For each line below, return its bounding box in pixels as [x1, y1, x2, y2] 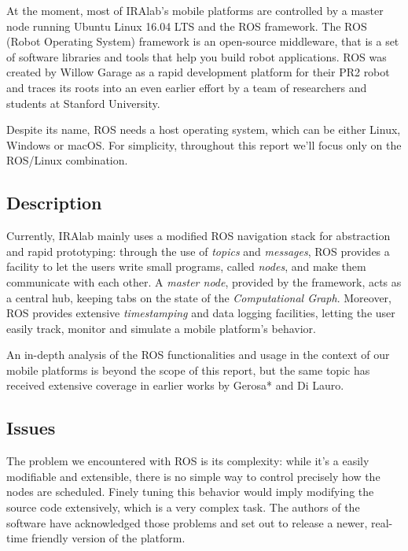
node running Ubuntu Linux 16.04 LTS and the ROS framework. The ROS [6, 17, 367, 34]
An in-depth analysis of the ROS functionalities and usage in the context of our [6, 346, 390, 363]
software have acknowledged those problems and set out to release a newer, [6, 514, 368, 531]
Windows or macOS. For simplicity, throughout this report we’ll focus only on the [6, 136, 402, 153]
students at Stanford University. [6, 94, 160, 111]
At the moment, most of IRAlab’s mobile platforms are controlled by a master [6, 2, 384, 18]
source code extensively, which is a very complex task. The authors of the [6, 499, 360, 516]
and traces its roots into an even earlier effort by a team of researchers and [6, 79, 367, 95]
